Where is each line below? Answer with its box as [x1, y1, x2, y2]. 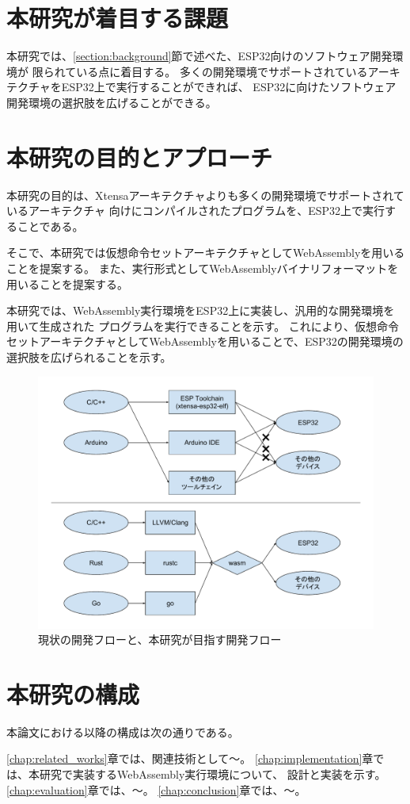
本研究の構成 [6, 677, 140, 710]
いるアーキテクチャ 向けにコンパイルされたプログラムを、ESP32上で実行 [6, 202, 385, 219]
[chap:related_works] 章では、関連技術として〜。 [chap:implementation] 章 [6, 750, 374, 767]
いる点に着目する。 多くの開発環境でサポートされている [76, 63, 368, 79]
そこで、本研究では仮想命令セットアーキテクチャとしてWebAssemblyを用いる [6, 244, 405, 261]
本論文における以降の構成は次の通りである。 [6, 723, 239, 740]
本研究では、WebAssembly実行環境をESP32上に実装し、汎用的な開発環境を [6, 302, 395, 319]
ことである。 [17, 217, 84, 234]
